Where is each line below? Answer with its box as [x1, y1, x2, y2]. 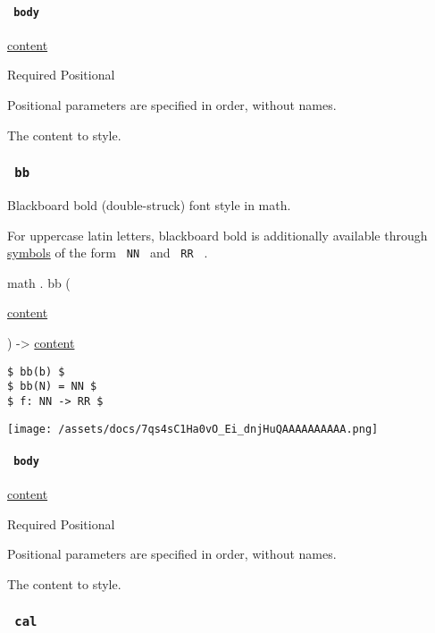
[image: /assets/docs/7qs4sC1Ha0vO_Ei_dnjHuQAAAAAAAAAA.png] [7, 422, 379, 435]
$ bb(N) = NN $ [7, 380, 97, 393]
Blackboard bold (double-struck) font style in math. [7, 196, 291, 215]
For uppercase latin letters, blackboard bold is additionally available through [7, 225, 428, 244]
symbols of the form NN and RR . [7, 243, 208, 262]
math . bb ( [7, 273, 71, 291]
